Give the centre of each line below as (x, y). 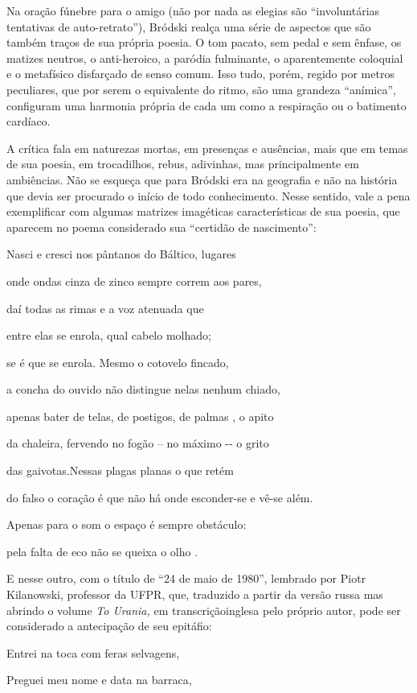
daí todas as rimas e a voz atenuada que (105, 308)
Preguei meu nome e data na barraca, (99, 680)
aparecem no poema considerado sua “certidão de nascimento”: (161, 227)
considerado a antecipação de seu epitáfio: (109, 626)
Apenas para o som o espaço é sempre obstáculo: (127, 524)
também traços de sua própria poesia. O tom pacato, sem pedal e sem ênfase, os (204, 42)
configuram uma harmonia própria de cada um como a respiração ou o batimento (206, 105)
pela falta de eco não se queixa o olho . (102, 551)
